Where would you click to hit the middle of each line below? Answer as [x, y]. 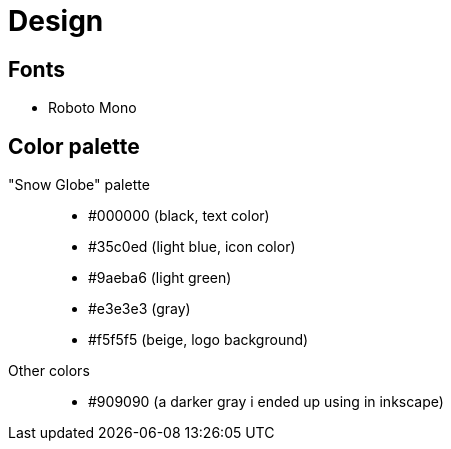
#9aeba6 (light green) [160, 278]
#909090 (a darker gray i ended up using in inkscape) [266, 402]
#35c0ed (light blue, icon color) [192, 247]
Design [56, 21]
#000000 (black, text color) [179, 216]
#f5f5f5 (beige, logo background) [198, 340]
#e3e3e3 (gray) [139, 309]
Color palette [74, 146]
